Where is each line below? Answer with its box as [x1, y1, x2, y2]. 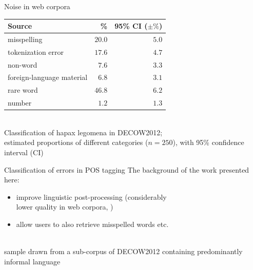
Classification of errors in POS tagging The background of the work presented [4, 164, 249, 175]
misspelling [8, 33, 43, 44]
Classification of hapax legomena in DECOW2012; [4, 127, 163, 137]
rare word [8, 85, 38, 95]
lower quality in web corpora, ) [16, 201, 113, 212]
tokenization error [8, 46, 64, 57]
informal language [4, 256, 61, 266]
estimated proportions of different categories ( [4, 137, 148, 148]
